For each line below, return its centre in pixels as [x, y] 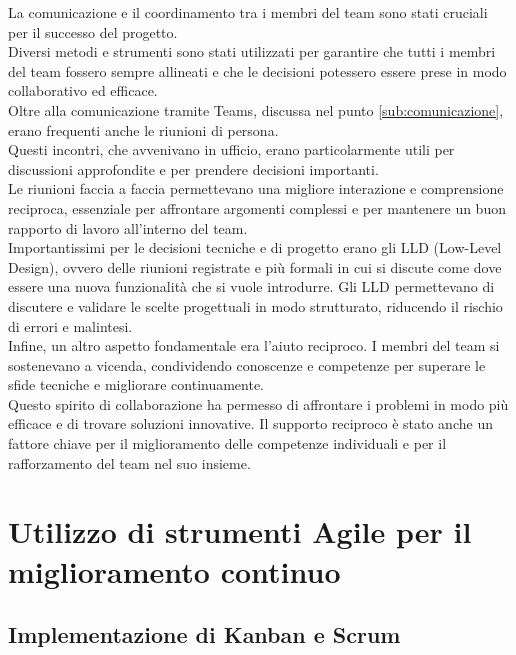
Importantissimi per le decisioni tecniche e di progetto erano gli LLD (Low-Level [255, 247]
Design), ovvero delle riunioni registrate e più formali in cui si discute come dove [255, 266]
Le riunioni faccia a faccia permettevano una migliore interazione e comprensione [256, 188]
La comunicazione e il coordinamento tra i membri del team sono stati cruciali [248, 12]
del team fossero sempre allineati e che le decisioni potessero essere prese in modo [257, 70]
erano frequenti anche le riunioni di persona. [143, 129]
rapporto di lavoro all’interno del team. [128, 227]
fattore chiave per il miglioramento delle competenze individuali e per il [227, 443]
